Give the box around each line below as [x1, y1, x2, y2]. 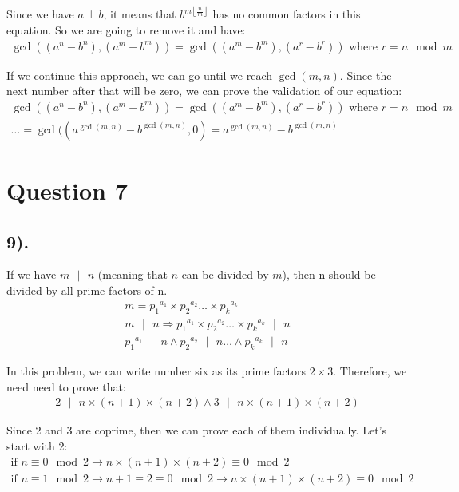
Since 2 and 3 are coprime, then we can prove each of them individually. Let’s [6, 422, 386, 438]
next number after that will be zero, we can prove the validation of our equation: [6, 82, 402, 99]
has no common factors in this [212, 6, 361, 22]
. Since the [339, 66, 392, 83]
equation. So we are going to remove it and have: [6, 22, 246, 38]
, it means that [103, 6, 176, 22]
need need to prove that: [6, 378, 126, 395]
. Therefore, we [333, 363, 407, 379]
